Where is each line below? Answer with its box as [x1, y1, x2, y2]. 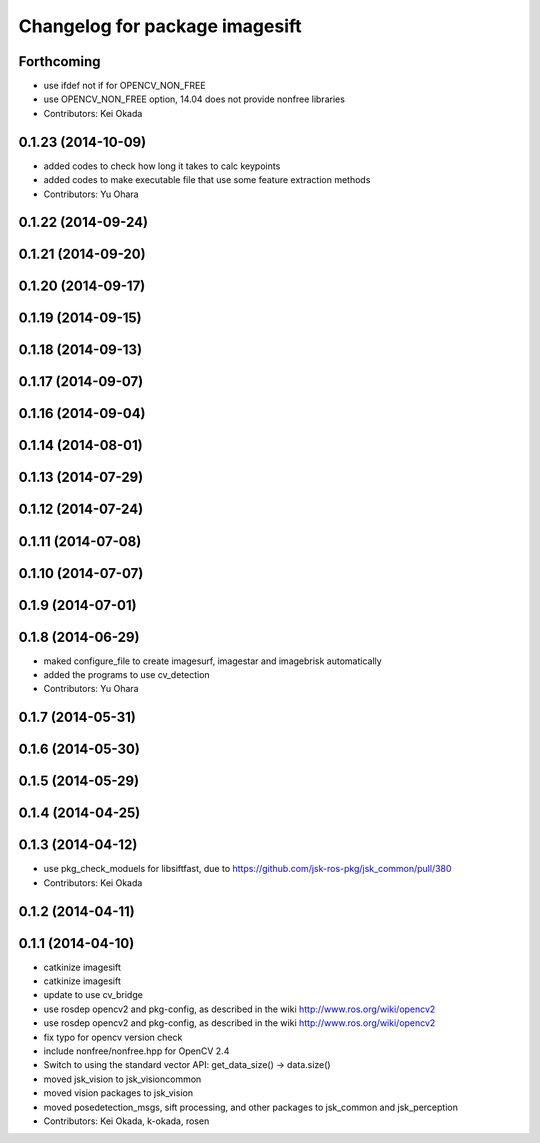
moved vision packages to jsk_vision [43, 1087, 194, 1099]
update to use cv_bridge [43, 989, 144, 1001]
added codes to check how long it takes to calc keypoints [43, 160, 281, 172]
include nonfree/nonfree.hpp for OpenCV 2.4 [43, 1045, 230, 1057]
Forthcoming [18, 53, 101, 70]
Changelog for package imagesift [18, 15, 302, 37]
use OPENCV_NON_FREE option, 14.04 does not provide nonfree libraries [43, 93, 345, 105]
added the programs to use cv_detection [43, 669, 210, 681]
